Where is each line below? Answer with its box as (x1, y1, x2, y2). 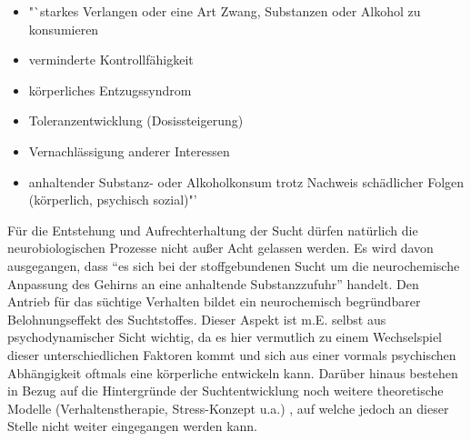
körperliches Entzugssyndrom (28, 80, 192, 99)
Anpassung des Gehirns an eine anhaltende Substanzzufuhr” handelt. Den (7, 274, 419, 293)
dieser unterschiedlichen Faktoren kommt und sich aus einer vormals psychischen (7, 345, 456, 364)
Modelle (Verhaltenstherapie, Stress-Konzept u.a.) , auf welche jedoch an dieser (7, 398, 449, 417)
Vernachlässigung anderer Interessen (28, 141, 230, 160)
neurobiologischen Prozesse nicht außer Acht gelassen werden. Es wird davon (7, 238, 434, 257)
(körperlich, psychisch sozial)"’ (28, 190, 197, 209)
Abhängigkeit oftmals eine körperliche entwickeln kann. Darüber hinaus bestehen (7, 363, 458, 382)
